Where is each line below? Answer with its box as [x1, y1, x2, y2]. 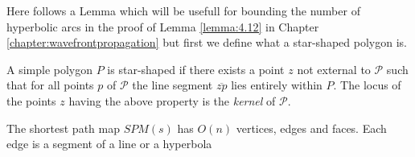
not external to [297, 60, 371, 77]
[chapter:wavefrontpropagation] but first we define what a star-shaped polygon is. [6, 34, 407, 51]
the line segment [132, 76, 213, 93]
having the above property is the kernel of [68, 92, 276, 109]
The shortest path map [6, 119, 120, 136]
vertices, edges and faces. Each [236, 119, 387, 136]
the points [6, 92, 56, 109]
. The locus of [333, 76, 401, 93]
